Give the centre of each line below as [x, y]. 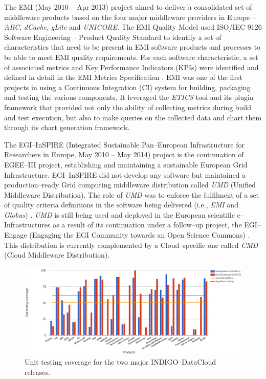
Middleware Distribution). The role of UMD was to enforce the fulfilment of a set [132, 194]
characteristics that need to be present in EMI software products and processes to [132, 47]
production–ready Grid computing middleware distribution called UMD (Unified [130, 185]
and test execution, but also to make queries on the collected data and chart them [133, 117]
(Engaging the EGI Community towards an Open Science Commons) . [140, 235]
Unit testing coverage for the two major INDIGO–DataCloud [120, 362]
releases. [37, 372]
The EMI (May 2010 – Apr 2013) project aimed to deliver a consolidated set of [128, 7]
